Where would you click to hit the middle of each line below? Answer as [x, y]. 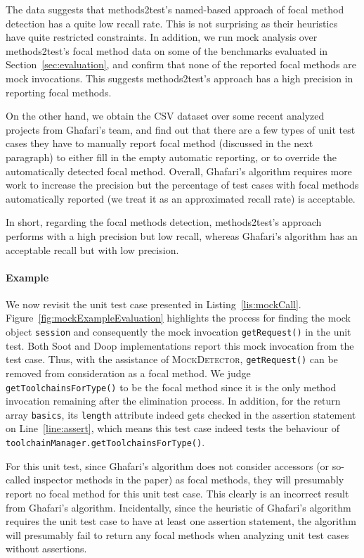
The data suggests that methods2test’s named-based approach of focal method [175, 9]
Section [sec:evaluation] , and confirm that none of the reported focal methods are [181, 64]
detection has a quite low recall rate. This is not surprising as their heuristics [172, 23]
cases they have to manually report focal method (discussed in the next [160, 143]
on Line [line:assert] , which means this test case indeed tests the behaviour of [173, 428]
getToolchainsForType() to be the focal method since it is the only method [171, 387]
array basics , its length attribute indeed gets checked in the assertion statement [181, 414]
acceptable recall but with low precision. [92, 249]
